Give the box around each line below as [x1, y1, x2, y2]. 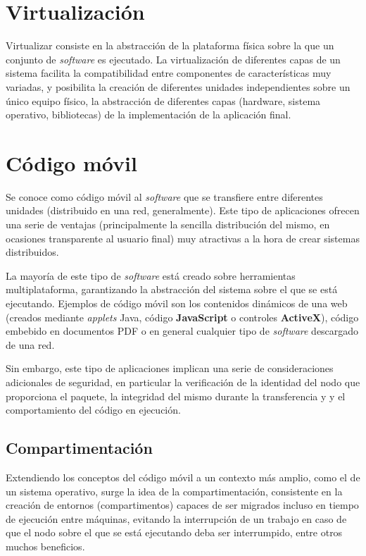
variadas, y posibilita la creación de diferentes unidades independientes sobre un [6, 79, 351, 94]
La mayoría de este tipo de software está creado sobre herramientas [6, 268, 296, 283]
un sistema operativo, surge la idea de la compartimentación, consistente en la [6, 483, 343, 498]
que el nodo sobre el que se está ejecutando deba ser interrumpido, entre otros [6, 525, 343, 540]
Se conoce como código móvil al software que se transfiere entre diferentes [6, 189, 323, 204]
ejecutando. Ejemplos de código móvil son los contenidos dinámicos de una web [6, 295, 348, 310]
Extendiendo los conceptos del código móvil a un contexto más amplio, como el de [6, 469, 360, 484]
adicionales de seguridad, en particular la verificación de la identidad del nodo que [6, 374, 360, 389]
